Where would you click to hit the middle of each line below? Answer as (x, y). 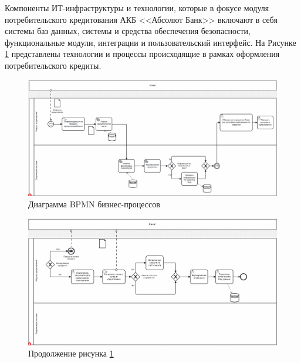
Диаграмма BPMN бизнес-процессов (94, 204)
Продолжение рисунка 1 (71, 353)
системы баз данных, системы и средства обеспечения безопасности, (128, 31)
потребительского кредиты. (53, 65)
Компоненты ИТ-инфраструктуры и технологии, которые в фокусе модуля (137, 8)
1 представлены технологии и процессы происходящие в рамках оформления (142, 54)
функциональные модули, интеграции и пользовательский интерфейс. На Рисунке (150, 42)
